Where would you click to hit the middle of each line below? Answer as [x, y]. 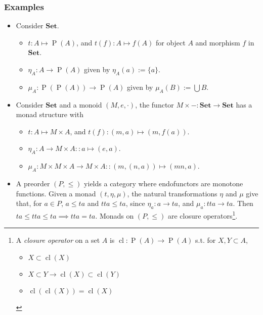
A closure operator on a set [58, 240]
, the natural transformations [172, 193]
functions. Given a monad [56, 193]
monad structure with [50, 114]
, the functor [155, 104]
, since [135, 203]
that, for [29, 203]
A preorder [33, 183]
